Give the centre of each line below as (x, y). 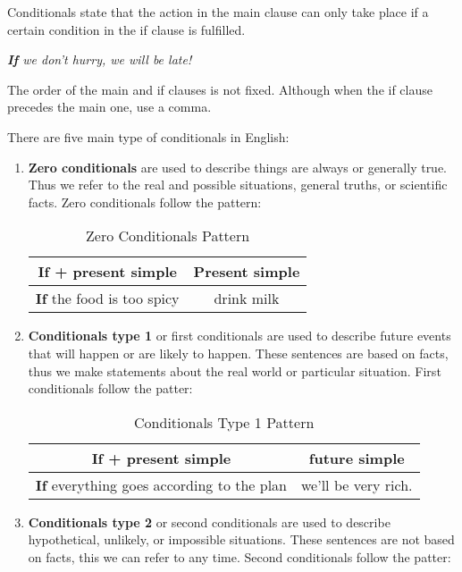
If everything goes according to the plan (161, 484)
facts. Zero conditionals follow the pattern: (145, 202)
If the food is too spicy (107, 299)
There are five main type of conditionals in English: (148, 136)
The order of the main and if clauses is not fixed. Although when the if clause (220, 89)
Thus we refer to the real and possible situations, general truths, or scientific (238, 185)
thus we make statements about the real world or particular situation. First (235, 370)
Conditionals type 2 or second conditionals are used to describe (209, 522)
